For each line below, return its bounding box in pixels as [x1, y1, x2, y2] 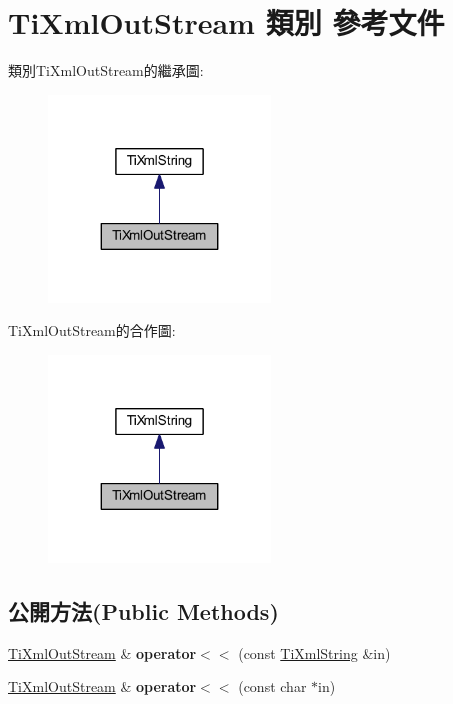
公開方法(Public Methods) [8, 595, 279, 626]
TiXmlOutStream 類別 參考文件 [8, 2, 445, 43]
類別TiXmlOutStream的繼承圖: [8, 60, 204, 81]
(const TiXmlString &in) [238, 642, 391, 663]
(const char [238, 676, 307, 697]
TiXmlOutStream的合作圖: [8, 320, 176, 341]
